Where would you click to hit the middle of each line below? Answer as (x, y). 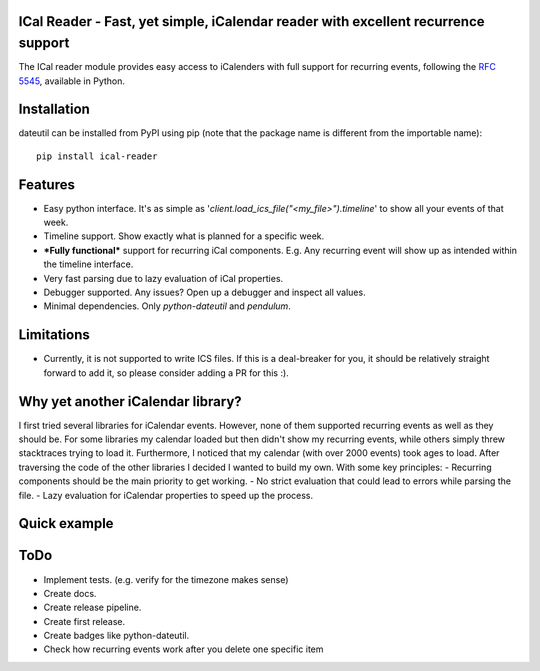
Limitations (54, 335)
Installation (54, 109)
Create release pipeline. (92, 607)
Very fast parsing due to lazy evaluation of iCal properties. (163, 278)
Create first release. (84, 621)
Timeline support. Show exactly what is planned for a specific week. (184, 236)
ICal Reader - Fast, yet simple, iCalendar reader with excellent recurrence (251, 21)
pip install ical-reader (97, 156)
